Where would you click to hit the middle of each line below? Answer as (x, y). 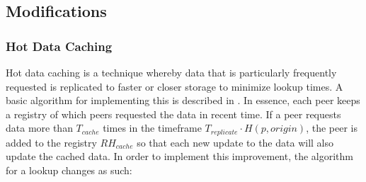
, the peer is (332, 128)
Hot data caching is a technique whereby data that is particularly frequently (171, 72)
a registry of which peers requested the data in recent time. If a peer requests (173, 114)
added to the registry (51, 142)
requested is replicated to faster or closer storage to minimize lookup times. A (175, 86)
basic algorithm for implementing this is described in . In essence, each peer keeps (183, 100)
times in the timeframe (152, 128)
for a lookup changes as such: (69, 170)
